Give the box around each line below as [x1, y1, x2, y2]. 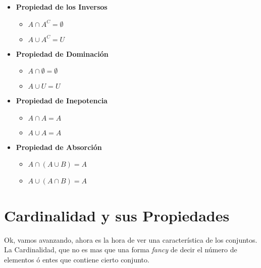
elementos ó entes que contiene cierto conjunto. [4, 254, 149, 264]
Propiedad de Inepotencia [16, 95, 108, 106]
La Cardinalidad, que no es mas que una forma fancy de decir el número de [4, 244, 237, 255]
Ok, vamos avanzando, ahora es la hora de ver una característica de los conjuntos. [4, 234, 257, 245]
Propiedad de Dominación [16, 48, 109, 59]
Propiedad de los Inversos [16, 2, 108, 12]
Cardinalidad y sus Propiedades [4, 205, 230, 225]
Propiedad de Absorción [16, 141, 102, 152]
